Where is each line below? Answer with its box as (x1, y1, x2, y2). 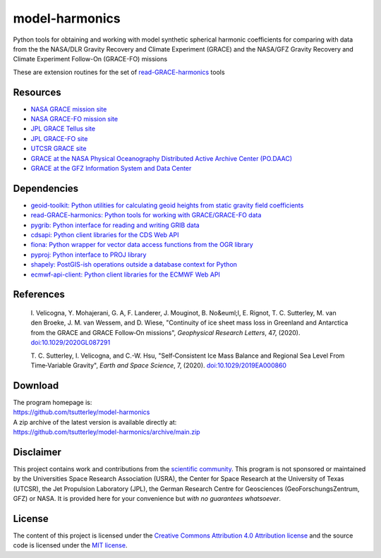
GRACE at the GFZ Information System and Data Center (30, 164, 192, 172)
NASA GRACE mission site (30, 104, 107, 113)
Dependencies (13, 182, 79, 194)
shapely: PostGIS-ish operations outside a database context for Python (30, 260, 238, 269)
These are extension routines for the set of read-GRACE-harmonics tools (13, 68, 225, 76)
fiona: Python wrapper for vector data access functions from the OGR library (30, 241, 253, 249)
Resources (13, 86, 61, 98)
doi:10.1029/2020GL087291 (30, 339, 111, 347)
